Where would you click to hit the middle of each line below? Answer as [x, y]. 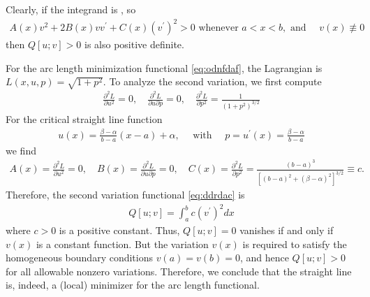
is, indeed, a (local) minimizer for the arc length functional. [133, 285]
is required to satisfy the [295, 244]
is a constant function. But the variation [122, 244]
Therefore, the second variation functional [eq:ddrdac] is [125, 195]
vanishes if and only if [287, 230]
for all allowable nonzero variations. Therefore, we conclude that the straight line [179, 271]
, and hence [264, 258]
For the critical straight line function [84, 119]
